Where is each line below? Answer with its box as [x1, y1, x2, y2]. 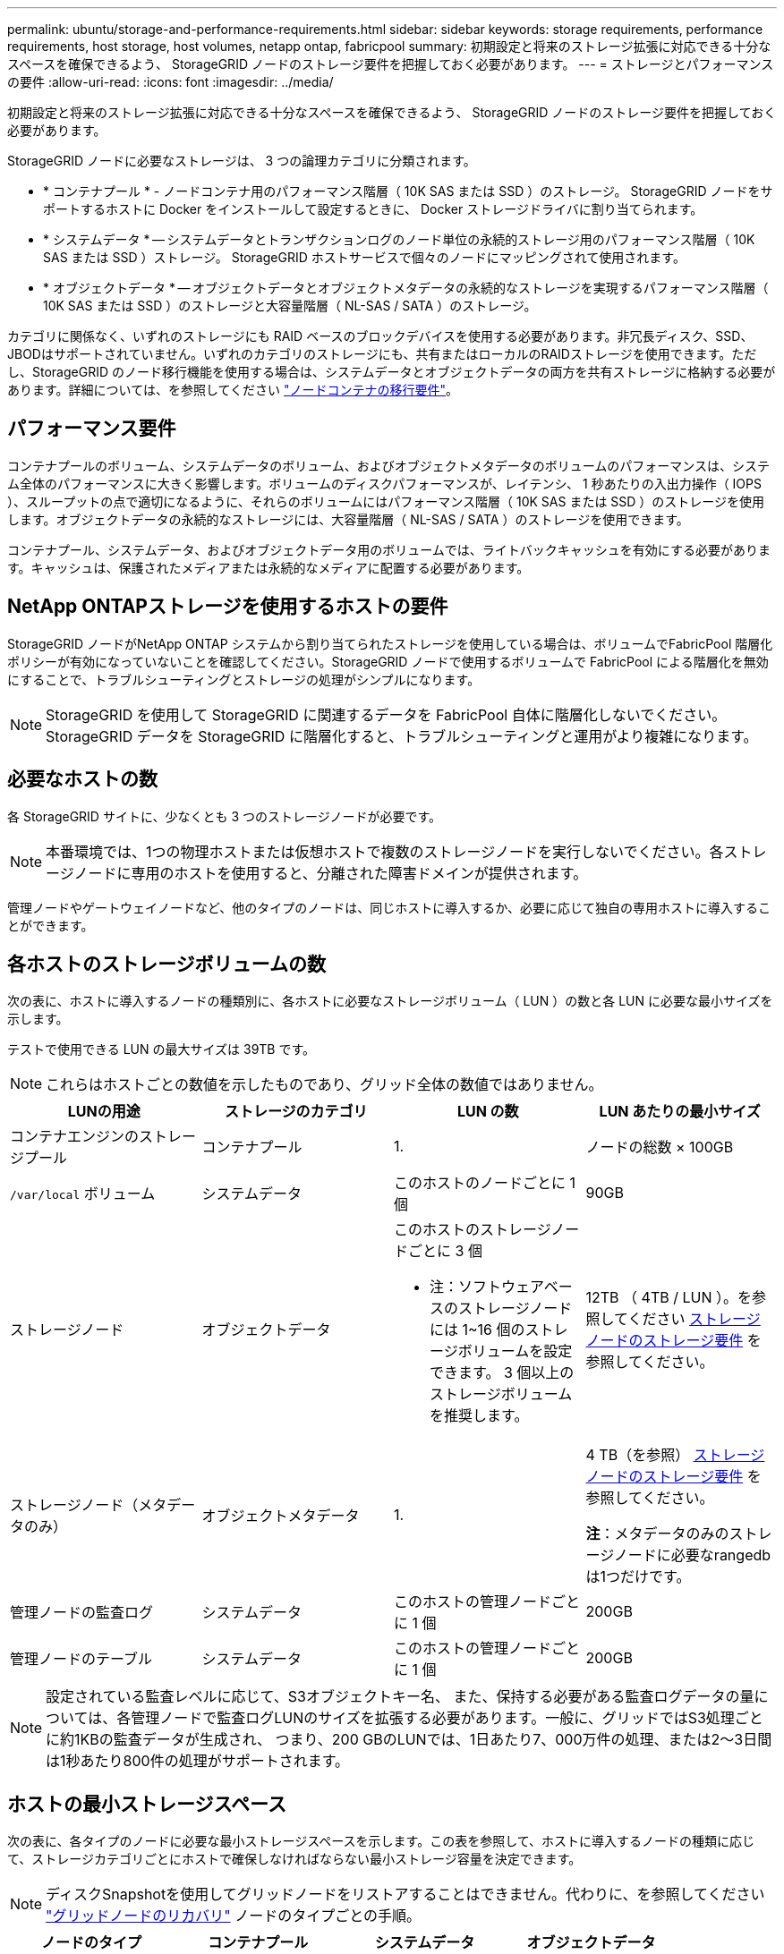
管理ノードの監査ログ [10, 1603, 154, 1622]
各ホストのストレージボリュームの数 [7, 952, 326, 975]
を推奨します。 [430, 1406, 529, 1425]
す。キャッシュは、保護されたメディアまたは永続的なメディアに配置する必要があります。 [7, 559, 530, 575]
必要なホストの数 [7, 768, 158, 791]
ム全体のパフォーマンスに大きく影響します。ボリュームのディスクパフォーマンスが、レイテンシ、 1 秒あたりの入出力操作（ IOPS [7, 475, 762, 491]
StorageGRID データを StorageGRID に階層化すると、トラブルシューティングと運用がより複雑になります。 [46, 726, 758, 745]
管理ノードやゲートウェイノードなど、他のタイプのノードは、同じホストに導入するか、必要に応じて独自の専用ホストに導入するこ [7, 899, 771, 915]
